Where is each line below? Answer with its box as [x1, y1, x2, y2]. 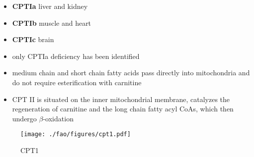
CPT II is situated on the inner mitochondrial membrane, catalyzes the [12, 94, 230, 104]
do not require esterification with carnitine [12, 77, 142, 87]
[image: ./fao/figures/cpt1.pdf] [20, 131, 131, 138]
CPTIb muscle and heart [12, 17, 91, 28]
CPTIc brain [12, 34, 54, 45]
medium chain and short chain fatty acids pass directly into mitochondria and [12, 67, 250, 78]
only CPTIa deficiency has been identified [12, 51, 140, 61]
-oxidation [43, 113, 74, 123]
